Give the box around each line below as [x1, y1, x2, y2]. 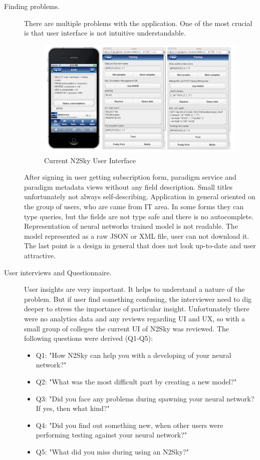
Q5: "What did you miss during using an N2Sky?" [36, 446, 189, 456]
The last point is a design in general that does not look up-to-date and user [24, 240, 256, 251]
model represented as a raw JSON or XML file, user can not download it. [24, 230, 249, 241]
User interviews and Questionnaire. [4, 267, 112, 277]
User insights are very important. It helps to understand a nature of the [24, 284, 245, 294]
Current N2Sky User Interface [44, 155, 136, 165]
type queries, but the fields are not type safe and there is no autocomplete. [24, 211, 254, 221]
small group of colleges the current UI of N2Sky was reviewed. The [24, 323, 229, 333]
